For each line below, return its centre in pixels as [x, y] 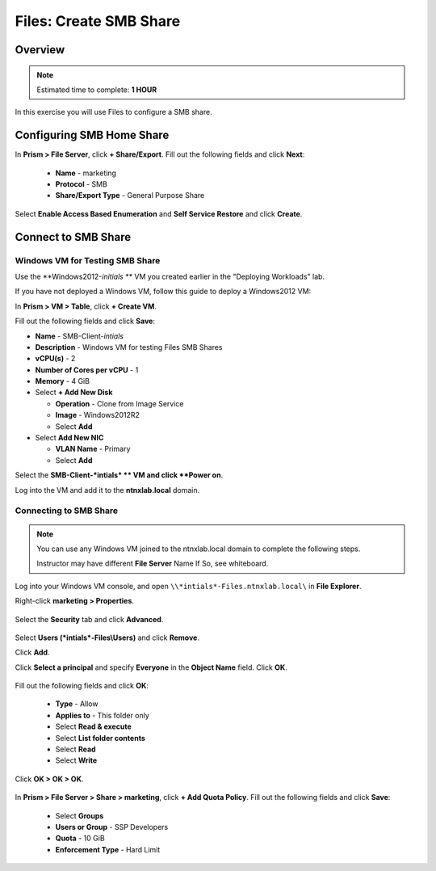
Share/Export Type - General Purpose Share [130, 196]
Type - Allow [77, 704]
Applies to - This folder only [102, 715]
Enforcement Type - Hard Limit [108, 849]
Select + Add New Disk [74, 393]
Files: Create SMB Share [98, 21]
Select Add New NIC [69, 438]
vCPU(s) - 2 [55, 359]
